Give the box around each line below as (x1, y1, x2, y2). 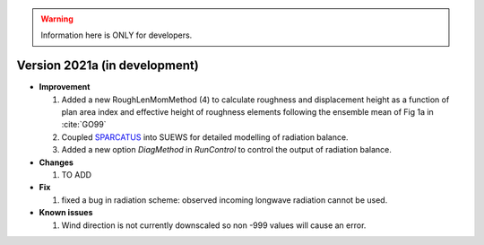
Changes (39, 157, 73, 168)
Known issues (39, 207, 93, 218)
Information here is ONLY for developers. (40, 30, 193, 40)
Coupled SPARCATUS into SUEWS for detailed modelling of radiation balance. (61, 131, 349, 143)
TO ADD (61, 170, 92, 180)
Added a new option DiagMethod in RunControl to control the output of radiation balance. (61, 144, 392, 155)
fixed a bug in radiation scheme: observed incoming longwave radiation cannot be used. (61, 194, 388, 206)
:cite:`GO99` (61, 119, 107, 130)
